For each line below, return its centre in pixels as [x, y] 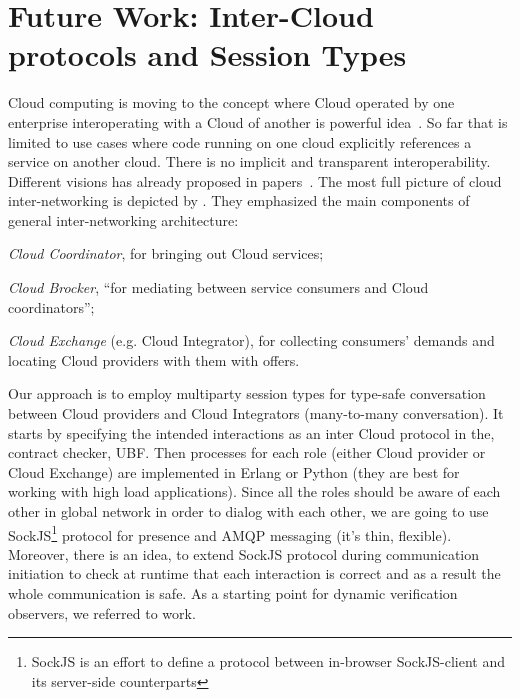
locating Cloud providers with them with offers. [154, 359]
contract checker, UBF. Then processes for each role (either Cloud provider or [247, 452]
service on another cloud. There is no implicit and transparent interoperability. [249, 161]
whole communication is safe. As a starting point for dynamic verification [233, 593]
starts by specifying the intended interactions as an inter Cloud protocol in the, [251, 432]
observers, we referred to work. [102, 612]
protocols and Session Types [207, 54]
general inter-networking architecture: [123, 219]
